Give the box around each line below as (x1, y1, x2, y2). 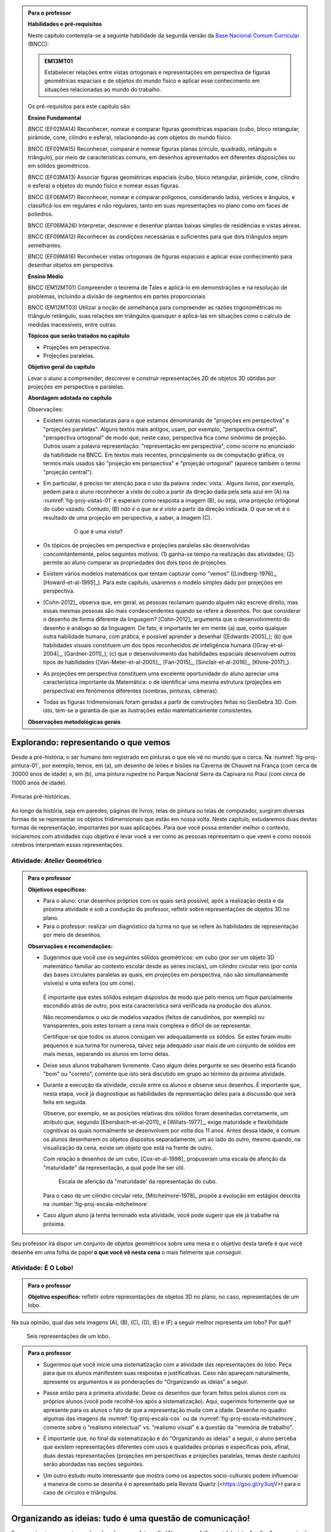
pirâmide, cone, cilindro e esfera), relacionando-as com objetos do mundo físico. (28, 134, 232, 141)
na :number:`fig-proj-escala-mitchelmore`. (43, 1200, 150, 1207)
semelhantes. (28, 241, 62, 249)
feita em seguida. (43, 1099, 87, 1106)
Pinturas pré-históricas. (11, 793, 71, 800)
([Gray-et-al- (252, 641, 285, 649)
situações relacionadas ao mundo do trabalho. (44, 86, 162, 93)
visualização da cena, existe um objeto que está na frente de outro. (43, 1144, 213, 1151)
